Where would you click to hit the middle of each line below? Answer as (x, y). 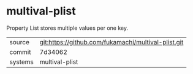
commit (20, 52)
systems (21, 62)
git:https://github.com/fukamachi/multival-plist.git (112, 42)
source (19, 42)
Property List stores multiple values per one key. (67, 28)
